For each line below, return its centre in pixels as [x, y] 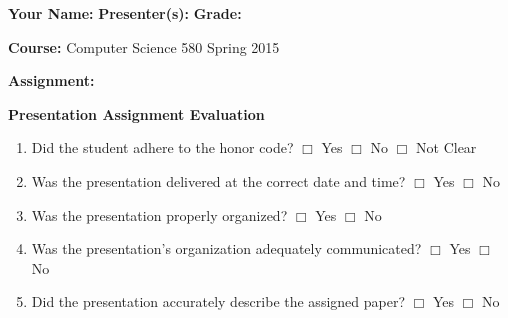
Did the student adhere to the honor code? [162, 147]
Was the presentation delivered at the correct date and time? [218, 180]
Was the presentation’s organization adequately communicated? [226, 248]
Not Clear [446, 147]
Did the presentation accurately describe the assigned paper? [218, 301]
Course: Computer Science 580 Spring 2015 [144, 46]
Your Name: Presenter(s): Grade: [125, 13]
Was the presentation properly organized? [159, 214]
